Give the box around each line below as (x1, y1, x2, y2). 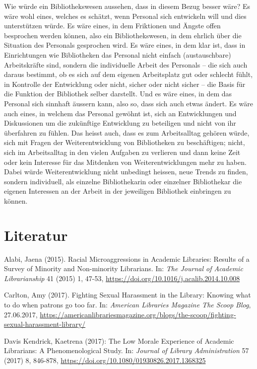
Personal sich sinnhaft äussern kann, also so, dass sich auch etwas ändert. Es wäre (4, 98, 253, 108)
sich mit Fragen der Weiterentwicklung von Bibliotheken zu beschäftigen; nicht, (4, 137, 245, 148)
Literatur (4, 224, 68, 245)
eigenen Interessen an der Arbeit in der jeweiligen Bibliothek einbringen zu (4, 186, 231, 196)
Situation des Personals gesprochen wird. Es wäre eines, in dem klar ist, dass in (4, 40, 246, 50)
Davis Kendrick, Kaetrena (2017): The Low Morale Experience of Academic (4, 335, 234, 346)
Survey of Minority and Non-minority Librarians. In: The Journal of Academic (4, 263, 243, 274)
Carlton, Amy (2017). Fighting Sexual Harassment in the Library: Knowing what (4, 290, 251, 300)
